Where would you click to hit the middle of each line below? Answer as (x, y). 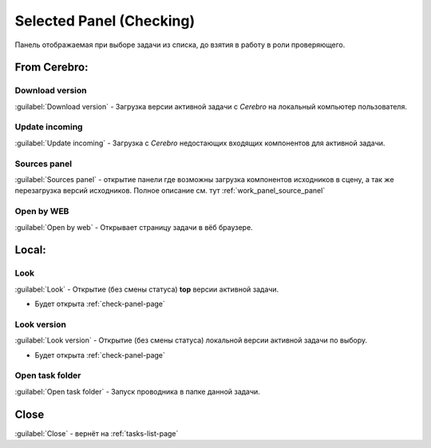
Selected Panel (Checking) (105, 21)
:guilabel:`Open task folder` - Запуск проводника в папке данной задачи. (138, 391)
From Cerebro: (51, 67)
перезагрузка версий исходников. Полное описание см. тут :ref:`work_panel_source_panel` (170, 191)
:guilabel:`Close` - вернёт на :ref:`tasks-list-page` (97, 433)
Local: (31, 250)
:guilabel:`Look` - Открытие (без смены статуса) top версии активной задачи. (147, 289)
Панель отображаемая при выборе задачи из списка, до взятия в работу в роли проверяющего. (180, 45)
